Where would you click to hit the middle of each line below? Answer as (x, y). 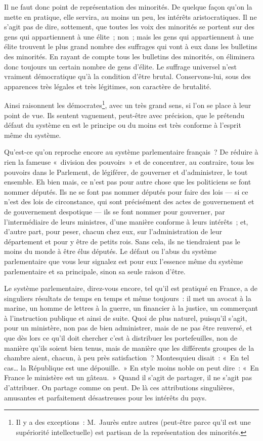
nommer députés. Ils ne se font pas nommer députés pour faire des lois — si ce (126, 191)
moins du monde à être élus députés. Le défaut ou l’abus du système (110, 251)
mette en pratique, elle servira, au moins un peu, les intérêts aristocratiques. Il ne (130, 16)
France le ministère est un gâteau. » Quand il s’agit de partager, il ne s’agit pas (128, 377)
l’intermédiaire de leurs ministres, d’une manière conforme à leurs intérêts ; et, (126, 221)
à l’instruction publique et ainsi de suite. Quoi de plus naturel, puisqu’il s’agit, (126, 318)
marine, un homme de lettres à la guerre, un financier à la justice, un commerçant (131, 308)
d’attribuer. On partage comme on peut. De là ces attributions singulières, (119, 388)
